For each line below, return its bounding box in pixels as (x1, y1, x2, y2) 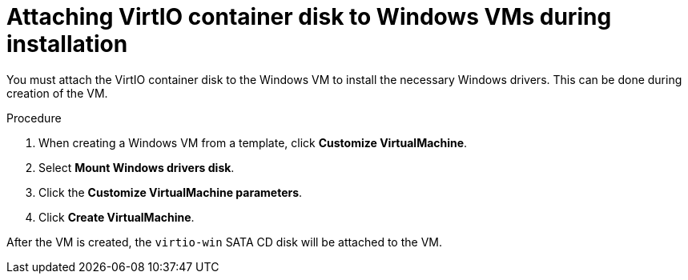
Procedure (6, 110, 62, 125)
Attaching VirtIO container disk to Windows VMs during (6, 3, 612, 30)
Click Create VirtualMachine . (38, 210, 195, 224)
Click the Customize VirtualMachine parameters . (38, 185, 303, 199)
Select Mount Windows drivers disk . (38, 160, 235, 174)
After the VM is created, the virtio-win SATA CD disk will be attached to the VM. (6, 234, 442, 249)
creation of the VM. (6, 86, 108, 100)
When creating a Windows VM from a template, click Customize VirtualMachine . (38, 135, 468, 150)
